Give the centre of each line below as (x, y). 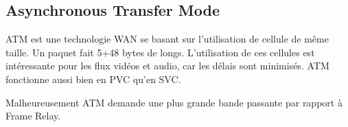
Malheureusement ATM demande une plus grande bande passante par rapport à (174, 102)
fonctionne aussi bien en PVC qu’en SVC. (93, 79)
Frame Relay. (33, 116)
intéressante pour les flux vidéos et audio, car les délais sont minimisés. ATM (167, 66)
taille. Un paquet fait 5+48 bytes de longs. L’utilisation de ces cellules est (160, 52)
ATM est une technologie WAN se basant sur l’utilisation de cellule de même (167, 39)
